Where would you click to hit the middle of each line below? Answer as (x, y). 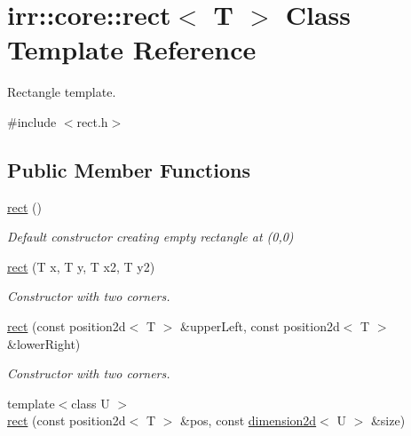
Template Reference (132, 49)
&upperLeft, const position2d (260, 326)
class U (91, 403)
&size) (388, 420)
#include (32, 121)
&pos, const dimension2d (249, 420)
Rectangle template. (62, 92)
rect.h (92, 121)
